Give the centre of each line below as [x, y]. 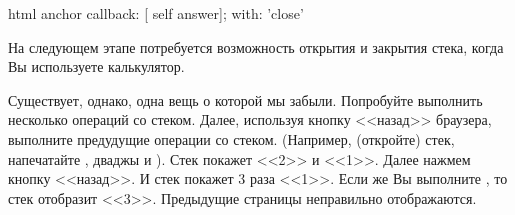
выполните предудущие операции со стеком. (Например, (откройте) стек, [231, 138]
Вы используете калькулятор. [96, 66]
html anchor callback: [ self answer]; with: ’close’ [156, 13]
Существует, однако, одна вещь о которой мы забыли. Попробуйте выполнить [245, 99]
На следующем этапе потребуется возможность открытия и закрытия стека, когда [256, 46]
